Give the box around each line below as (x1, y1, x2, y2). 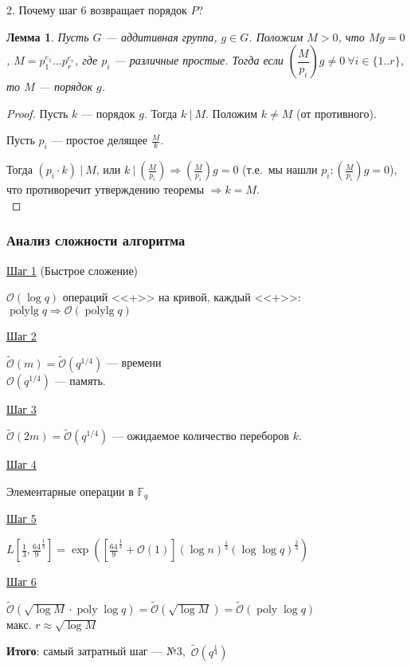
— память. (54, 371, 106, 388)
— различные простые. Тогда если (114, 52, 284, 69)
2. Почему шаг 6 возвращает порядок (6, 2, 187, 18)
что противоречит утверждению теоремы (6, 181, 205, 198)
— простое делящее (51, 132, 148, 148)
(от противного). (296, 104, 377, 121)
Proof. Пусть (6, 104, 68, 121)
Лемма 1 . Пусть (6, 28, 89, 45)
